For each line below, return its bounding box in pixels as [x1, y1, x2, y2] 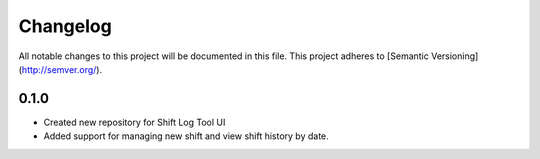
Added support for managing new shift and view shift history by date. [43, 130, 329, 142]
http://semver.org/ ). [21, 63, 103, 75]
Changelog [18, 15, 112, 37]
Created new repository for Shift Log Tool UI [43, 116, 226, 128]
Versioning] [430, 50, 479, 62]
